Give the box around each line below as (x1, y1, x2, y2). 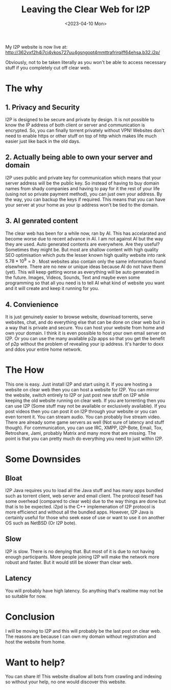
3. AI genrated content (5, 216, 78, 226)
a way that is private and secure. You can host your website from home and (5, 325, 164, 331)
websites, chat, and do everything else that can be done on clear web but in (5, 319, 165, 325)
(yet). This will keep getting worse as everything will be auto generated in (5, 269, 160, 275)
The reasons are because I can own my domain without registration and (5, 633, 157, 639)
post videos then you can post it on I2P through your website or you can (5, 408, 157, 414)
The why (5, 83, 43, 94)
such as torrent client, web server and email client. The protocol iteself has (5, 493, 163, 499)
